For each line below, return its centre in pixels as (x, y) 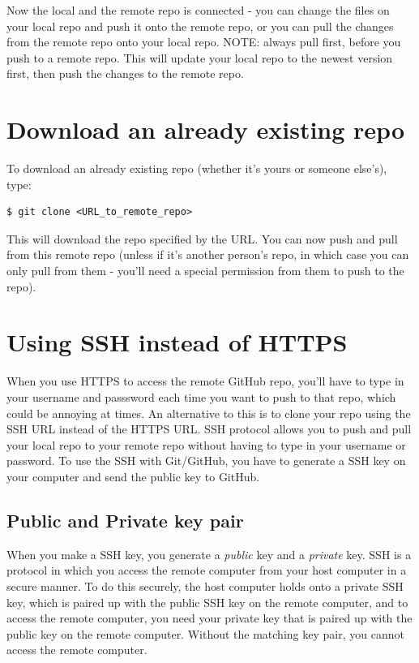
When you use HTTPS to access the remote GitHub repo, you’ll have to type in (205, 381)
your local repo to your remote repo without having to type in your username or (206, 444)
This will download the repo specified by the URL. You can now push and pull (202, 238)
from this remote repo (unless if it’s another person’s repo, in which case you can (208, 254)
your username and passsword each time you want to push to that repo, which (201, 396)
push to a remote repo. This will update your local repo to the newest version (200, 57)
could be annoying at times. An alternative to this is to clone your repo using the (209, 413)
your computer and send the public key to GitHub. (133, 476)
